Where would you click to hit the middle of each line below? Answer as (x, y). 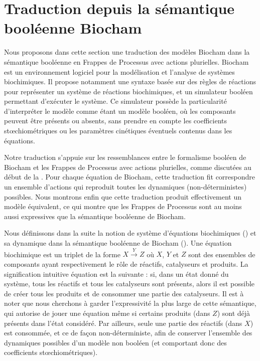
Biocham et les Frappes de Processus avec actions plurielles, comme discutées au (128, 167)
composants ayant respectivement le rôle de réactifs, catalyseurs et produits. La (126, 263)
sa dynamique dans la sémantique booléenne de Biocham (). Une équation (118, 243)
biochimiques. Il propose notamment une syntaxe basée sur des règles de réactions (130, 81)
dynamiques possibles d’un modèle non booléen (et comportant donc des (115, 342)
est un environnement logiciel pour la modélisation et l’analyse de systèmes (119, 71)
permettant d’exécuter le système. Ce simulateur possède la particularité (115, 101)
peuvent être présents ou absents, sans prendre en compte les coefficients (116, 121)
